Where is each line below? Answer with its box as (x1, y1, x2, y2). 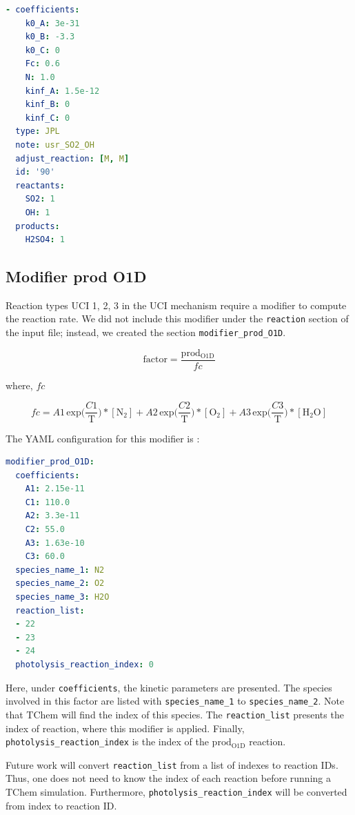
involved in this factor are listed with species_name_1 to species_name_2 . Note (6, 694, 345, 708)
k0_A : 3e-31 (25, 18, 80, 28)
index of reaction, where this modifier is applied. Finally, (6, 720, 245, 735)
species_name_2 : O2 (15, 578, 105, 589)
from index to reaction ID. (6, 798, 117, 812)
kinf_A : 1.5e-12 (25, 86, 100, 96)
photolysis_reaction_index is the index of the (6, 734, 209, 749)
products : (15, 221, 60, 231)
